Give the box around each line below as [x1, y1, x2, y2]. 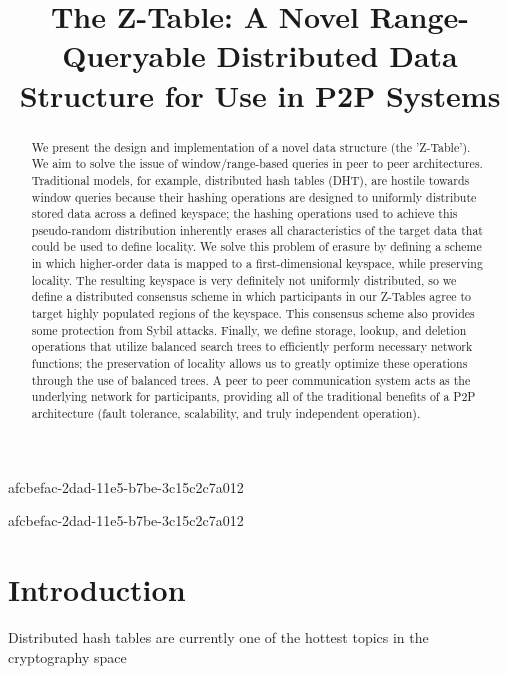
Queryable [62, 35, 206, 76]
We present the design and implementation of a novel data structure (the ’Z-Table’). [31, 138, 471, 155]
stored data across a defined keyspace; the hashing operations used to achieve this [31, 205, 458, 222]
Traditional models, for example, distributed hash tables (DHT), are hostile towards [31, 171, 470, 188]
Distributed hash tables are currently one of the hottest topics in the [8, 627, 429, 648]
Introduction [8, 569, 186, 610]
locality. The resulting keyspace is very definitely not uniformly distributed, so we [31, 271, 457, 288]
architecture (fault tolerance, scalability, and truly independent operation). [31, 405, 421, 422]
